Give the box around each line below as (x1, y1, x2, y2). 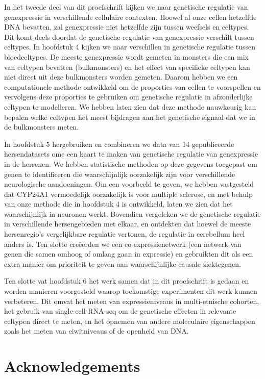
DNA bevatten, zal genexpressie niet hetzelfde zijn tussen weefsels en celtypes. (4, 21, 249, 32)
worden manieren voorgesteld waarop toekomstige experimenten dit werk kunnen (4, 286, 257, 296)
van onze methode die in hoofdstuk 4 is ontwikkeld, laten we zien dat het (4, 198, 233, 209)
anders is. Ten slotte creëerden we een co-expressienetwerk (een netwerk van (4, 238, 242, 249)
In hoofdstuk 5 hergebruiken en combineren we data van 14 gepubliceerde (4, 138, 234, 149)
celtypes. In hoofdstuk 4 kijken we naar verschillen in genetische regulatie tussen (4, 41, 256, 52)
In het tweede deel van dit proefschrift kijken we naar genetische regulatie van (4, 2, 248, 12)
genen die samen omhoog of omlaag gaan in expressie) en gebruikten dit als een (4, 248, 253, 259)
